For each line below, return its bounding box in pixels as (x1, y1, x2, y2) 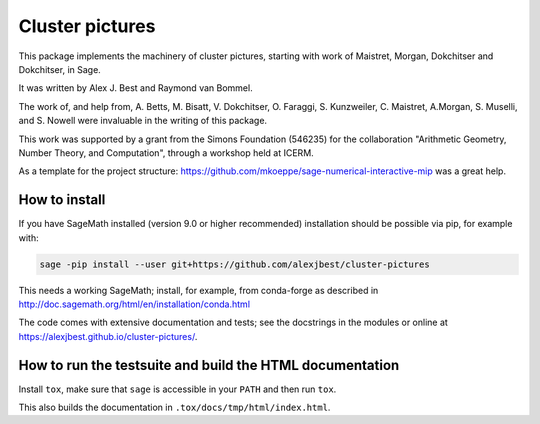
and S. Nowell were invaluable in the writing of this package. (18, 115, 268, 127)
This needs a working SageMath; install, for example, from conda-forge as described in (18, 284, 379, 296)
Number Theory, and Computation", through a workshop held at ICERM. (18, 146, 314, 159)
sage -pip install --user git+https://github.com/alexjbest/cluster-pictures (39, 258, 430, 270)
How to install (18, 191, 106, 209)
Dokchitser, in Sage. (18, 63, 102, 75)
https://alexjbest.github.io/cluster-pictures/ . (18, 330, 198, 342)
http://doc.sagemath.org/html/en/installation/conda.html (18, 298, 250, 310)
